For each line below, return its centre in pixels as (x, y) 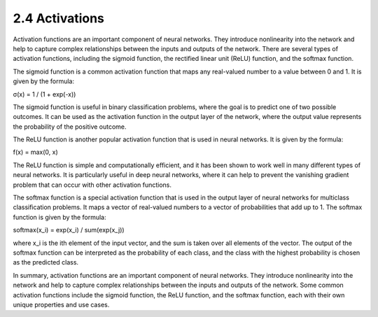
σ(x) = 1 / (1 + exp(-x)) (44, 94)
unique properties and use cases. (61, 304)
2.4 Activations (59, 18)
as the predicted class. (46, 262)
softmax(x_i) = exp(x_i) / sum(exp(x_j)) (69, 230)
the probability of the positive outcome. (70, 127)
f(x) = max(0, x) (36, 152)
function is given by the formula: (59, 217)
